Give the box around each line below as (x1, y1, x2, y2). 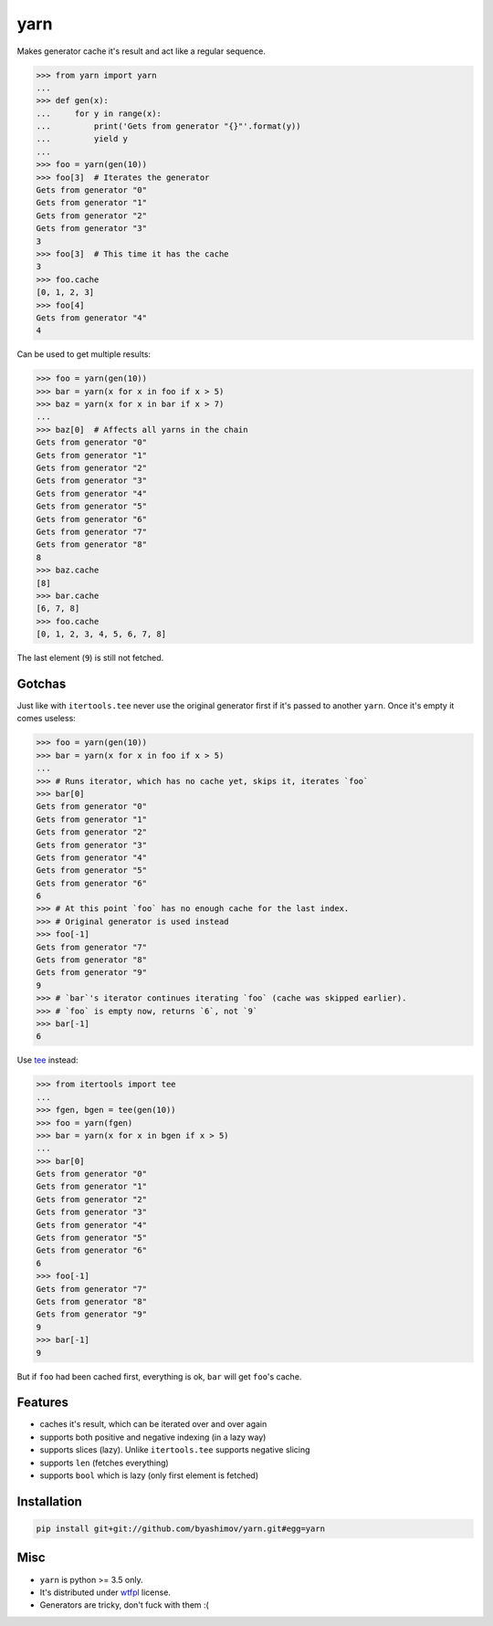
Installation (16, 1494, 82, 1509)
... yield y (36, 133, 128, 144)
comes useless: (16, 713, 77, 724)
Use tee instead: (16, 1054, 79, 1065)
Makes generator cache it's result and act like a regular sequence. (16, 46, 267, 57)
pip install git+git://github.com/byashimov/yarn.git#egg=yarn (36, 1524, 326, 1534)
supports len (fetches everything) (39, 1457, 169, 1468)
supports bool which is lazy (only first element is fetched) (39, 1470, 259, 1481)
